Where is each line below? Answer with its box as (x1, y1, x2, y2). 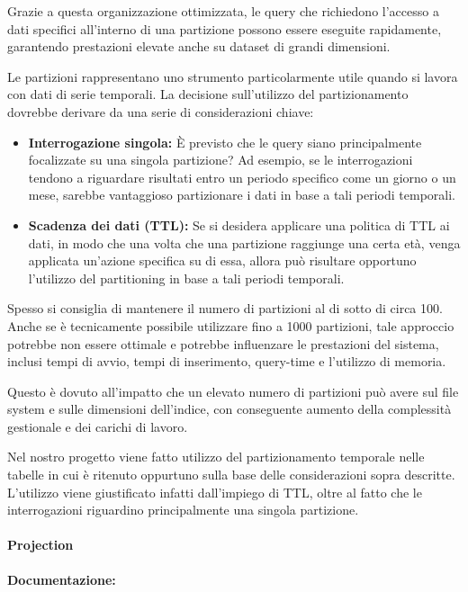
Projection (7, 535, 74, 554)
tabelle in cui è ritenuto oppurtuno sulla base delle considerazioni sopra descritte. (7, 465, 455, 484)
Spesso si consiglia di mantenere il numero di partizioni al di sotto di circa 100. (7, 299, 443, 318)
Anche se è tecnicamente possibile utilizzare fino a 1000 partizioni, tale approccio (7, 316, 454, 335)
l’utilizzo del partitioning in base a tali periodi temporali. (28, 268, 345, 287)
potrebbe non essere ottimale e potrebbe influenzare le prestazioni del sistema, (7, 334, 439, 353)
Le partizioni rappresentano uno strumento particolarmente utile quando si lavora (7, 67, 458, 85)
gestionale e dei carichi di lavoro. (7, 417, 188, 435)
